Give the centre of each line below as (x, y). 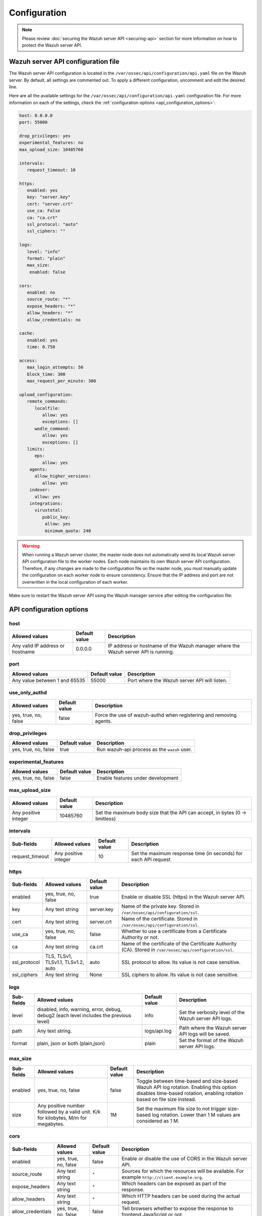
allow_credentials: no (54, 320)
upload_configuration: (46, 394)
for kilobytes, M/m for (62, 1118)
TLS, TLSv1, (59, 956)
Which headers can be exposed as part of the (174, 1183)
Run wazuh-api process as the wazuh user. (145, 750)
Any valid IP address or (38, 646)
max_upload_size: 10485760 (51, 149)
